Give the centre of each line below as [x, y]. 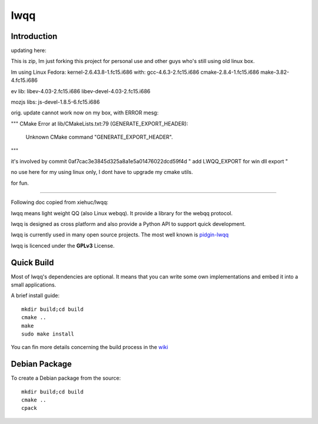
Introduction [34, 36]
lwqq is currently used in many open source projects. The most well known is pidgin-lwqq [120, 235]
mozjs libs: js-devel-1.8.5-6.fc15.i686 [55, 102]
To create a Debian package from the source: [66, 378]
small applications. [34, 285]
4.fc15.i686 [24, 80]
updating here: [29, 51]
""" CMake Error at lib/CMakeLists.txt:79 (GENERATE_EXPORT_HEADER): [100, 123]
